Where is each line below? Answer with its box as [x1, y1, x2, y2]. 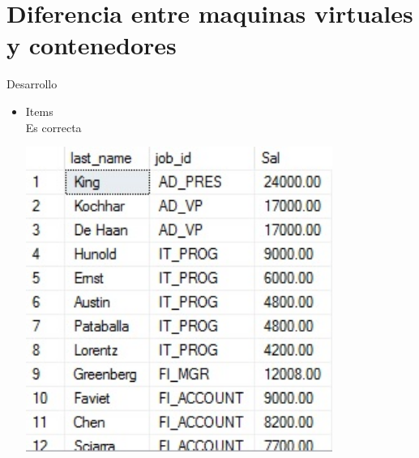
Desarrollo [6, 75, 58, 92]
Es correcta [25, 118, 82, 135]
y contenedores [6, 28, 177, 62]
